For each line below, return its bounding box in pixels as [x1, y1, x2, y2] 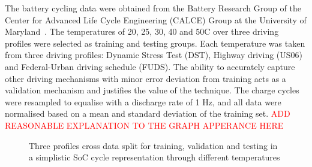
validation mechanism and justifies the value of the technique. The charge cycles [5, 84, 299, 96]
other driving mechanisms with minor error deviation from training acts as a [5, 72, 286, 84]
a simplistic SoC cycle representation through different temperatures [29, 151, 280, 163]
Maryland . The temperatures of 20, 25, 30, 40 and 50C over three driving [5, 25, 279, 38]
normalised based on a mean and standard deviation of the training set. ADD [5, 107, 290, 120]
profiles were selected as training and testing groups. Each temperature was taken [5, 37, 305, 49]
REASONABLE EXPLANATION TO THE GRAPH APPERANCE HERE [5, 119, 284, 131]
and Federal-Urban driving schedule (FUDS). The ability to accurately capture [5, 60, 295, 72]
